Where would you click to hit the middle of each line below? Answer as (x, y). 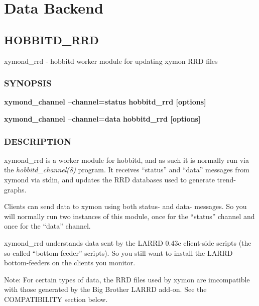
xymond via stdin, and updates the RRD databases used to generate (109, 179)
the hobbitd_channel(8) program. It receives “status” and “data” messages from (127, 170)
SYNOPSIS (28, 83)
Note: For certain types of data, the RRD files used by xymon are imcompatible (127, 279)
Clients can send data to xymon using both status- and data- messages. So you (125, 206)
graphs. (15, 189)
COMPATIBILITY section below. (56, 299)
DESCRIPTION (38, 141)
